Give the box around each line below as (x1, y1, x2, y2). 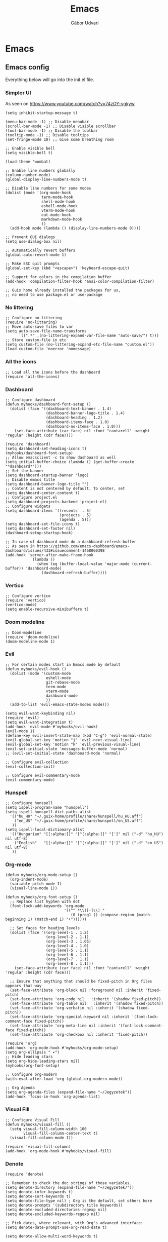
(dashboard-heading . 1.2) (45, 415, 102, 420)
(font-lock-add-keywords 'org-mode (10, 904, 85, 909)
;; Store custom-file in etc (5, 337, 67, 343)
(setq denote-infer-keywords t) (5, 1189, 73, 1195)
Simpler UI (5, 89, 31, 96)
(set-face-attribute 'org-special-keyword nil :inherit (10, 1014, 130, 1020)
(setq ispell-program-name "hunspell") (5, 805, 89, 810)
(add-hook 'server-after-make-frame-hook (5, 552, 94, 557)
